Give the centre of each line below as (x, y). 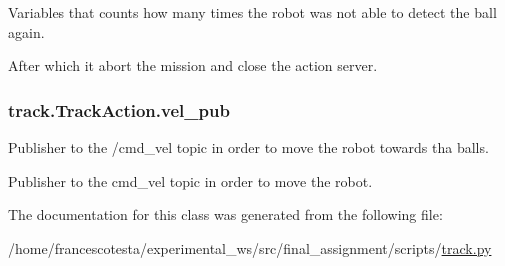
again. (26, 31)
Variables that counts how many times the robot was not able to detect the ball (252, 12)
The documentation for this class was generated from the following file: (225, 214)
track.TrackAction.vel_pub (119, 109)
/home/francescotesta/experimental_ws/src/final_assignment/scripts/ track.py (250, 247)
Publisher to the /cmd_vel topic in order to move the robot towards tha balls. (248, 147)
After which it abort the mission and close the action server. (193, 65)
